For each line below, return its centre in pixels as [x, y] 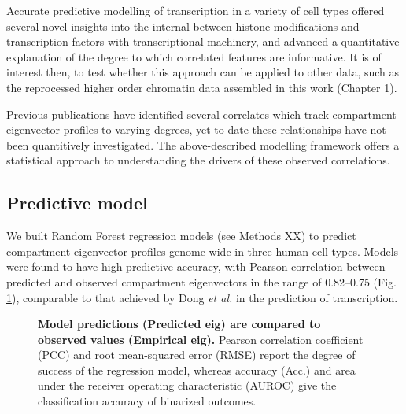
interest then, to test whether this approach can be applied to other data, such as [203, 72]
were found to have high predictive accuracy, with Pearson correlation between [196, 266]
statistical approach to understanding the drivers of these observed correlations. [198, 160]
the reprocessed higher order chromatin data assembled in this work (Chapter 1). [202, 87]
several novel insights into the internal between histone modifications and [183, 26]
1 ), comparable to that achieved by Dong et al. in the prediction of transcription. [202, 297]
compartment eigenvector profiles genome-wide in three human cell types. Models [203, 251]
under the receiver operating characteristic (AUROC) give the [187, 385]
